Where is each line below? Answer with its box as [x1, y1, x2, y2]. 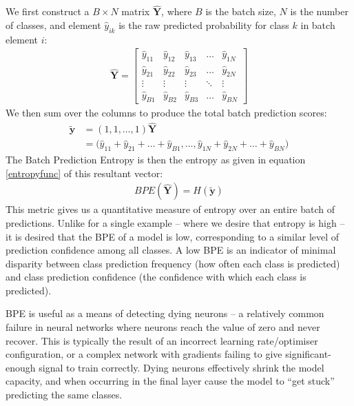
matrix [121, 4, 150, 19]
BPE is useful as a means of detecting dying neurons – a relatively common [6, 306, 324, 321]
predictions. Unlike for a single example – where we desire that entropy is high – [6, 215, 345, 230]
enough [6, 360, 36, 374]
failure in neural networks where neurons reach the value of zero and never [6, 320, 320, 334]
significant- [285, 347, 331, 361]
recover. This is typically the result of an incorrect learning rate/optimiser [6, 333, 318, 347]
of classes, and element [6, 17, 101, 32]
